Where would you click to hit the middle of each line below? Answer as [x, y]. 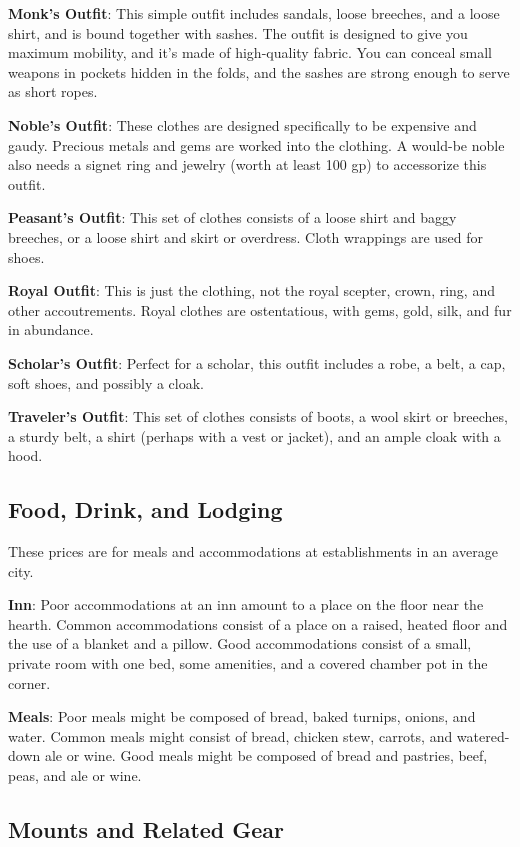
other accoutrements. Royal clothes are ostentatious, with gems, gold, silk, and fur [260, 309]
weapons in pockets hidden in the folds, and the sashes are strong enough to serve [259, 71]
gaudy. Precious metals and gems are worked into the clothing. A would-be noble [256, 144]
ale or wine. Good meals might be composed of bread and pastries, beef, [266, 755]
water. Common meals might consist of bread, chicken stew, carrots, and [230, 735]
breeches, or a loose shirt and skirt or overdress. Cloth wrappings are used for [246, 236]
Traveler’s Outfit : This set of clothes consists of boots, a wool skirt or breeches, [258, 416]
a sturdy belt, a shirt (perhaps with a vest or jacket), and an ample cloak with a [254, 435]
